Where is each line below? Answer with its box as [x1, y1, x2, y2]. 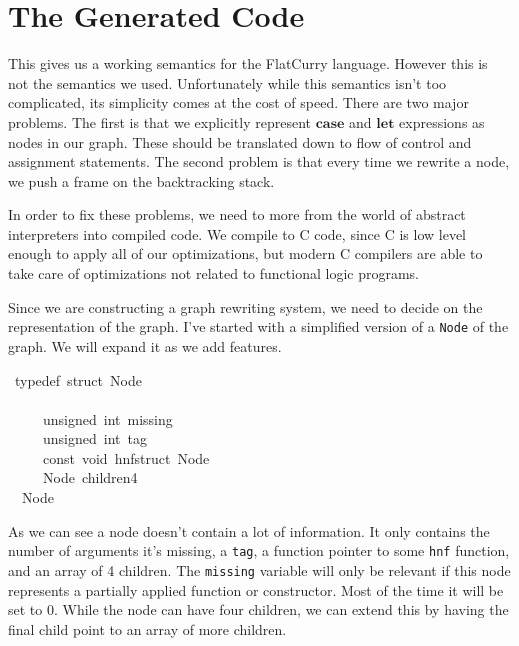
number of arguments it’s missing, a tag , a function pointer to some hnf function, [8, 540, 510, 561]
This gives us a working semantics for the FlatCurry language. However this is [8, 53, 488, 74]
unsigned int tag [42, 428, 147, 449]
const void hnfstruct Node [42, 447, 210, 468]
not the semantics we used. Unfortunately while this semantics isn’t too [8, 72, 447, 93]
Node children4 [42, 467, 138, 488]
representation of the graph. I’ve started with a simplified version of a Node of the [8, 316, 509, 337]
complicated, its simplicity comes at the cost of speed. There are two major [8, 92, 469, 113]
